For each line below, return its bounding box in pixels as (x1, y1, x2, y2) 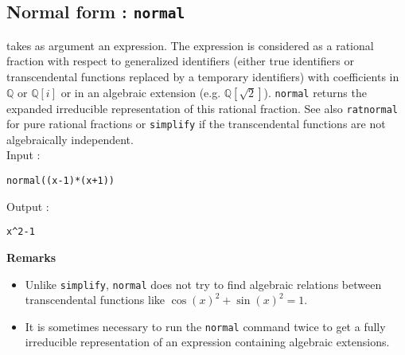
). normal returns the (263, 84, 367, 100)
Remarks (6, 248, 56, 265)
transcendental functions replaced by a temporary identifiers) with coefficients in (6, 68, 399, 84)
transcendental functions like (25, 291, 166, 308)
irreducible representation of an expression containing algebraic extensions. (25, 334, 390, 350)
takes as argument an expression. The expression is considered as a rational (6, 37, 374, 53)
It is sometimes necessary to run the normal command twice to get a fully (25, 318, 386, 334)
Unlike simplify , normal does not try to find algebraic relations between (25, 275, 382, 292)
